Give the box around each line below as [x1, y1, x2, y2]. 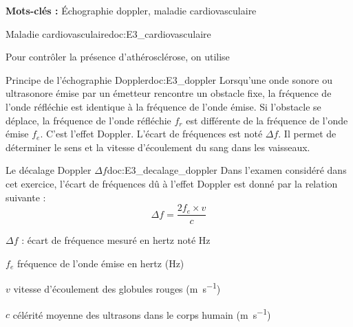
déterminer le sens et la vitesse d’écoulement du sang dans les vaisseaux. [6, 139, 310, 154]
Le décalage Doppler [6, 163, 92, 177]
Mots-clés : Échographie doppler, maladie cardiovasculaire [6, 3, 257, 17]
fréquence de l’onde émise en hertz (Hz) [17, 256, 184, 270]
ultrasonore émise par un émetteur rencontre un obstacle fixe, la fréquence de [6, 86, 332, 100]
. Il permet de [278, 126, 336, 141]
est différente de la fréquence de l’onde [186, 113, 348, 127]
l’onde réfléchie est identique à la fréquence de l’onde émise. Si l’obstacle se [6, 99, 321, 113]
